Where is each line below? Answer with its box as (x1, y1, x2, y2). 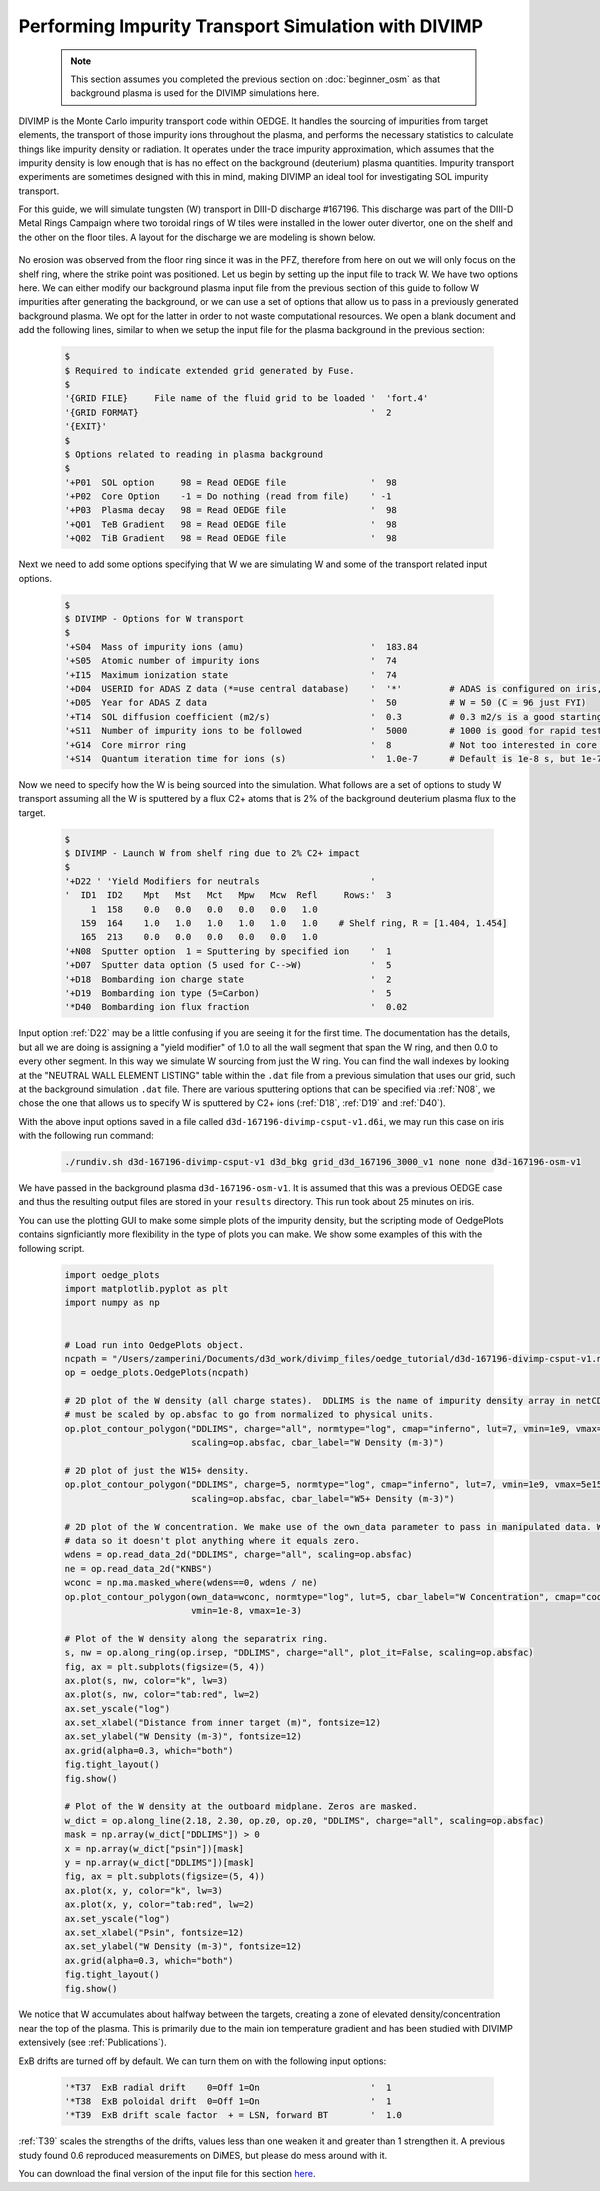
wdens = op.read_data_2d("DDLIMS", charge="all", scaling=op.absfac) (64, 1549, 413, 1560)
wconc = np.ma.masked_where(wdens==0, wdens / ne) (64, 1577, 319, 1589)
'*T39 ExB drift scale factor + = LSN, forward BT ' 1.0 (64, 2110, 403, 2121)
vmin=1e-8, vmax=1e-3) (190, 1605, 302, 1616)
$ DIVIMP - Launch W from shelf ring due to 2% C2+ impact (64, 848, 360, 859)
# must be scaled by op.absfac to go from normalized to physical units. (64, 1409, 434, 1420)
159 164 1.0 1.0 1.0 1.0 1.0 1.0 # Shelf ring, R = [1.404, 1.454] (80, 918, 508, 929)
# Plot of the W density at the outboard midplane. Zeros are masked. (64, 1801, 419, 1812)
